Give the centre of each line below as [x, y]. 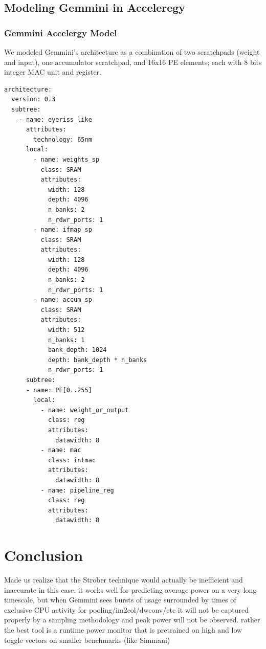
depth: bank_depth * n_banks [97, 360]
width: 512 [66, 330]
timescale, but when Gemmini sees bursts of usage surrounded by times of [120, 600]
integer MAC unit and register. [53, 72]
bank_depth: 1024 [77, 350]
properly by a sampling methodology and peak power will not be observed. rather [132, 620]
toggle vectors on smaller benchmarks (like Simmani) [87, 640]
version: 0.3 [34, 99]
